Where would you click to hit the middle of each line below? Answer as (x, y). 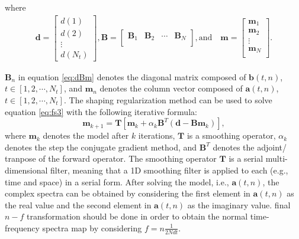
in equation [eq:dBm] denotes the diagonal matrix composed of (132, 76)
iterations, (157, 135)
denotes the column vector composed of (171, 88)
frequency (22, 227)
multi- (277, 158)
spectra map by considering (92, 227)
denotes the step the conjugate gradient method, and (101, 147)
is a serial (246, 158)
